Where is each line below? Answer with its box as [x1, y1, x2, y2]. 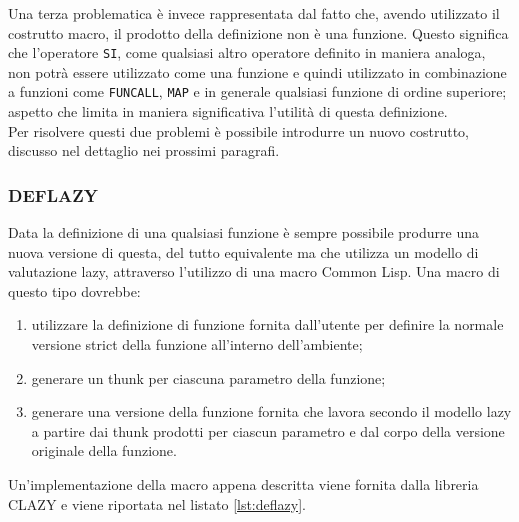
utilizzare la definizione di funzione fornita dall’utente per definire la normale [31, 314, 504, 335]
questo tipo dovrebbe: [8, 280, 141, 301]
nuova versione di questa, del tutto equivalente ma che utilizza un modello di [8, 241, 479, 262]
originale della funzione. [31, 440, 177, 461]
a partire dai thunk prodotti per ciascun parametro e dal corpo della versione [31, 420, 505, 441]
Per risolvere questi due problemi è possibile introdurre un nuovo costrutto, [8, 120, 469, 141]
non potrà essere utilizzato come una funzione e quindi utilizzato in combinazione [8, 61, 507, 82]
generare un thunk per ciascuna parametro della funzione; [31, 367, 386, 388]
